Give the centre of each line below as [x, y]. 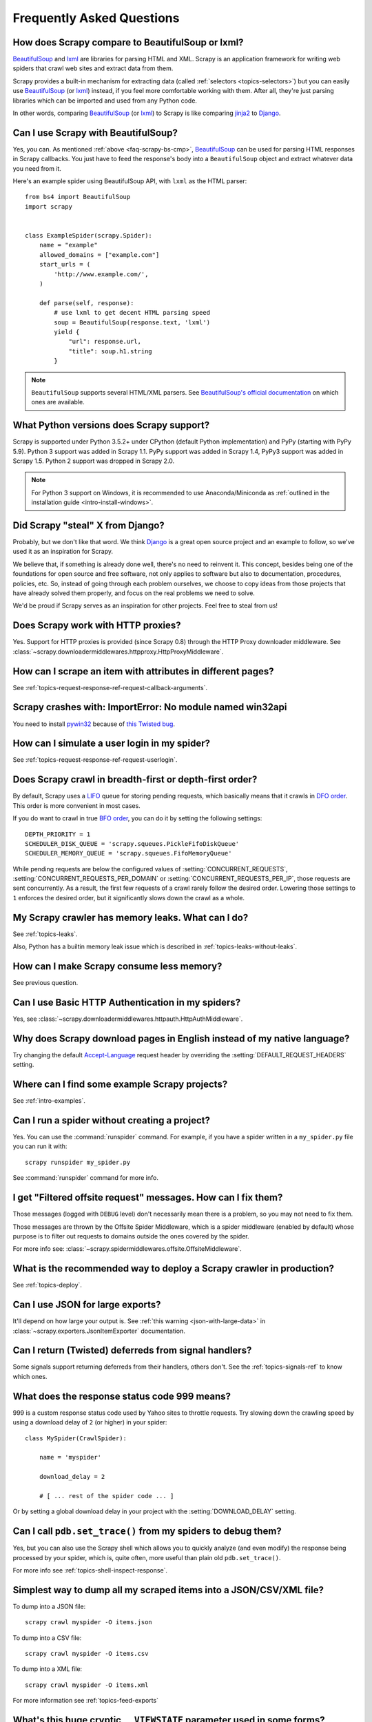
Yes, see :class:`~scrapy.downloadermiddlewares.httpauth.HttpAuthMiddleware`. [128, 1019]
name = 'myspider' [70, 1458]
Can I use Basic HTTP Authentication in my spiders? [127, 1002]
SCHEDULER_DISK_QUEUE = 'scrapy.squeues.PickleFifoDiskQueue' [132, 843]
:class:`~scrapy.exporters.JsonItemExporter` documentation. [99, 1331]
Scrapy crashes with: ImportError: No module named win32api [150, 707]
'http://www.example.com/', [101, 274]
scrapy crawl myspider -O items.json [89, 1622]
